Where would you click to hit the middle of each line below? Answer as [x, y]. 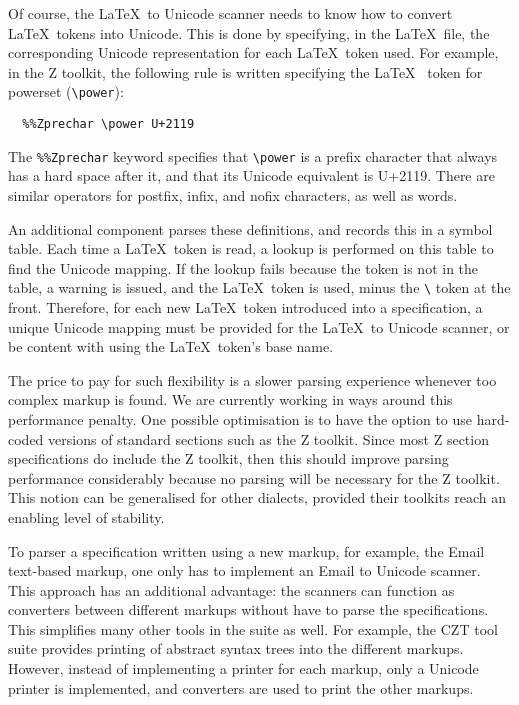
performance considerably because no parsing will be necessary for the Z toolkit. [254, 477]
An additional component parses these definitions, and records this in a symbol [250, 228]
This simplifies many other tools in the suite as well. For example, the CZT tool [253, 628]
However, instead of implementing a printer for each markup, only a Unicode [243, 668]
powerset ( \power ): [66, 91]
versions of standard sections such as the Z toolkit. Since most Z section [268, 438]
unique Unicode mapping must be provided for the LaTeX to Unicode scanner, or [259, 326]
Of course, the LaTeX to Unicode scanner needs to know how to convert [230, 13]
